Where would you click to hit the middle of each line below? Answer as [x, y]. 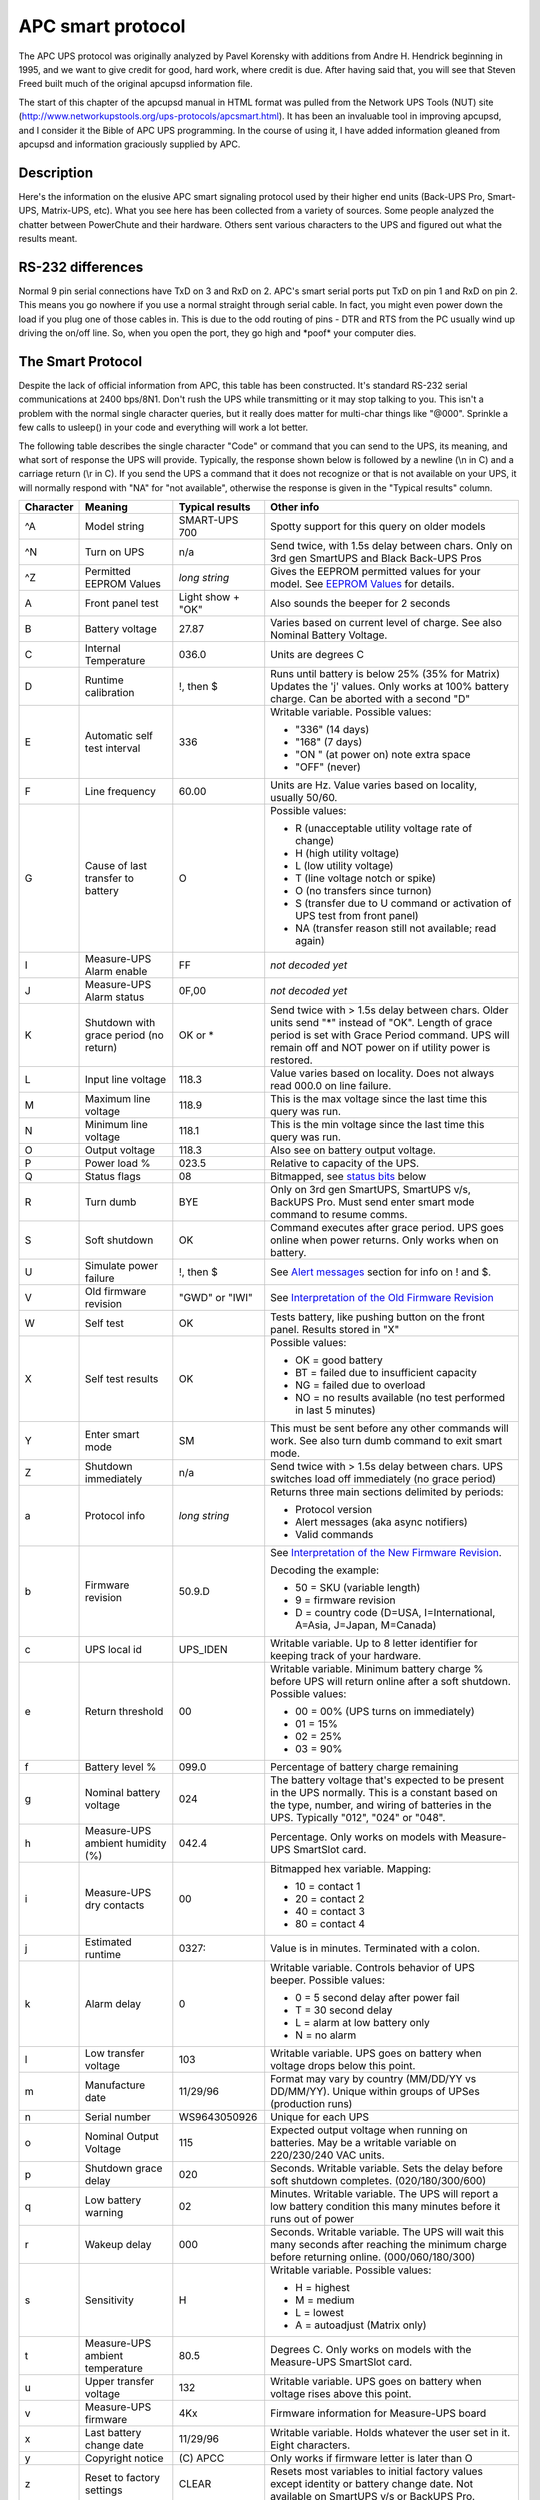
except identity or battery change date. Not [372, 2484]
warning [104, 2213]
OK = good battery [339, 1360]
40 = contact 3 [330, 1912]
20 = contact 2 [330, 1899]
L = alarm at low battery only [362, 2023]
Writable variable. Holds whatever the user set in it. [390, 2433]
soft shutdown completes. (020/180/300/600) [378, 2181]
